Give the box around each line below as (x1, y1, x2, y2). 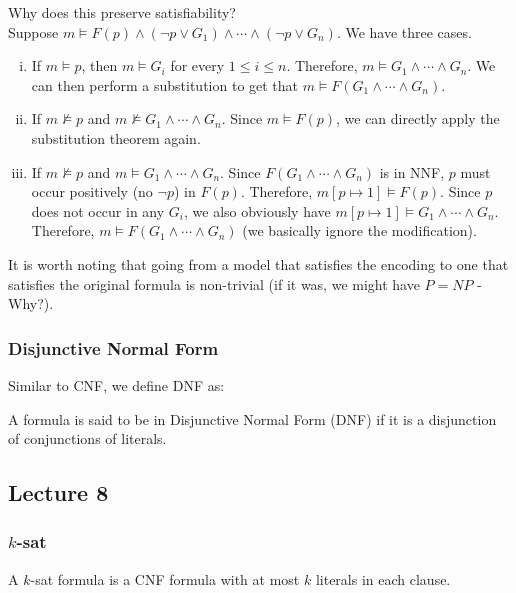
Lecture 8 (8, 477, 109, 508)
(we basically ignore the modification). (242, 220, 477, 241)
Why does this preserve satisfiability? (8, 2, 236, 22)
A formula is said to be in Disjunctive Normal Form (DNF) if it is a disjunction (8, 408, 497, 429)
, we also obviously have (184, 200, 331, 221)
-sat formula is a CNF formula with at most (30, 568, 300, 589)
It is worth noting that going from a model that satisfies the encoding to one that (8, 253, 509, 274)
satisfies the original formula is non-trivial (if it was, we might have (8, 273, 420, 294)
